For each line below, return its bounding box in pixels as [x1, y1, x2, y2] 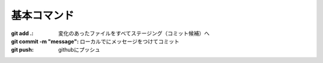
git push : [11, 46, 34, 53]
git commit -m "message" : [11, 37, 79, 45]
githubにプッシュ [58, 46, 100, 53]
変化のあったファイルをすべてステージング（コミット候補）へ [58, 30, 210, 37]
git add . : [11, 30, 34, 37]
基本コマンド [11, 9, 75, 22]
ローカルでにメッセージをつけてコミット [80, 37, 179, 45]
